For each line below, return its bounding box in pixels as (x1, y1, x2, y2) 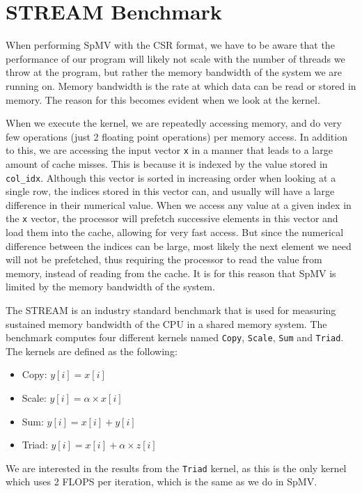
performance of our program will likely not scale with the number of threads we (6, 51, 345, 65)
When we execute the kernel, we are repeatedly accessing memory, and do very (6, 116, 342, 130)
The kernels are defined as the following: (6, 343, 178, 358)
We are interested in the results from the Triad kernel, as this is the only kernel (6, 460, 347, 475)
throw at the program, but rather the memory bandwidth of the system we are (6, 65, 343, 79)
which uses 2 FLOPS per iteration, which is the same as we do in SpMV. (6, 474, 317, 489)
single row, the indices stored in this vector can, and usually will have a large (6, 184, 335, 198)
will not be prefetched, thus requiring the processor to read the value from (6, 252, 322, 267)
